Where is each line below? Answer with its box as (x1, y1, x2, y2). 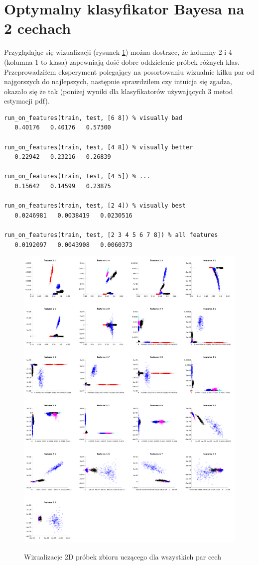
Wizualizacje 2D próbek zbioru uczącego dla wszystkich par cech (24, 551, 221, 562)
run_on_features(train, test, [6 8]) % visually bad (4, 114, 182, 121)
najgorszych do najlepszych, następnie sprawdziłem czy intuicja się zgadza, (4, 76, 232, 87)
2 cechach (4, 18, 71, 38)
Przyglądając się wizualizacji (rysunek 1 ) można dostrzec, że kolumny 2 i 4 (4, 47, 232, 57)
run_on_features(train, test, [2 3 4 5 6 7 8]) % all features (4, 231, 218, 238)
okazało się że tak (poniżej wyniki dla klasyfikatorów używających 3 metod (4, 86, 233, 96)
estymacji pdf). (4, 96, 50, 106)
